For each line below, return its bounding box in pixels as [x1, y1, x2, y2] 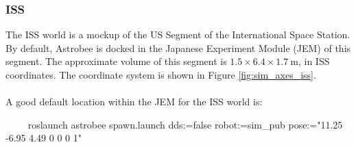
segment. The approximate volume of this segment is [5, 54, 227, 68]
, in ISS [298, 54, 330, 68]
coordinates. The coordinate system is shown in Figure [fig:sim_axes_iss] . [5, 68, 316, 81]
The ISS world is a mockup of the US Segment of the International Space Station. [5, 27, 351, 42]
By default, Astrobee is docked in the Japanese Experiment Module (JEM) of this [5, 40, 351, 55]
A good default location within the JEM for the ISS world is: [5, 94, 263, 109]
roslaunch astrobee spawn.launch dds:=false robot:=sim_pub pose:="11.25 [27, 117, 343, 131]
